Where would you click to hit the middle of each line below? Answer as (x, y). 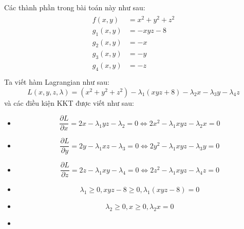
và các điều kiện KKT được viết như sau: (69, 102)
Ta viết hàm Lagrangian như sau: (57, 82)
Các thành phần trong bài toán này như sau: (75, 7)
